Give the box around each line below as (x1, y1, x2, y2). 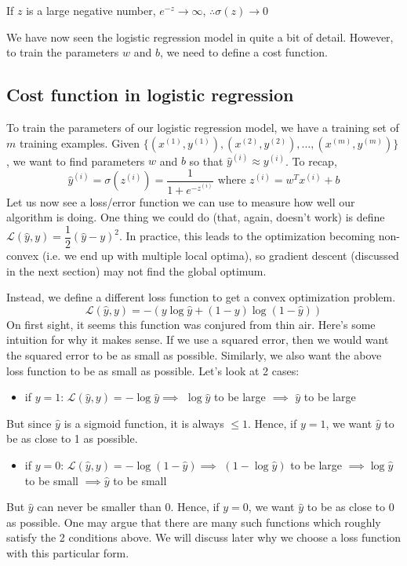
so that (189, 152, 223, 169)
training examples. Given (19, 134, 140, 151)
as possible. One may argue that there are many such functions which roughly (6, 513, 381, 530)
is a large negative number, (26, 2, 156, 18)
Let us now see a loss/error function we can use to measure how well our (6, 193, 355, 210)
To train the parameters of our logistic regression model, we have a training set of (6, 119, 399, 135)
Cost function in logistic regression (6, 82, 294, 107)
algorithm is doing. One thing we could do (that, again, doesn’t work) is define (6, 209, 385, 225)
